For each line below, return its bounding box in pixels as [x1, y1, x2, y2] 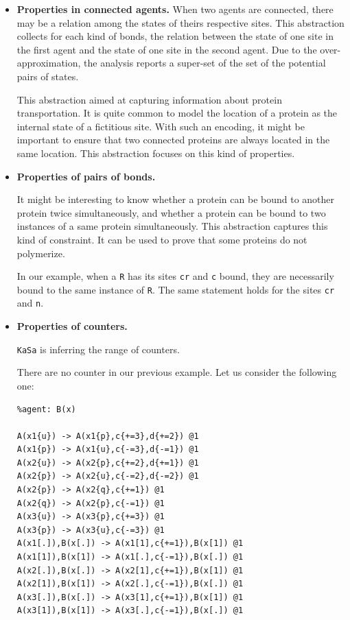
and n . [16, 296, 44, 310]
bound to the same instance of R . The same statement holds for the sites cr [16, 282, 335, 296]
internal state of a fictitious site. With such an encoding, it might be [16, 119, 305, 133]
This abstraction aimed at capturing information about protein [16, 92, 282, 106]
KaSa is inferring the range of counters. [16, 342, 180, 356]
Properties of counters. [16, 319, 128, 333]
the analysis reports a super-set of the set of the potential [84, 56, 326, 70]
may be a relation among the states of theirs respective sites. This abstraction [16, 15, 345, 29]
